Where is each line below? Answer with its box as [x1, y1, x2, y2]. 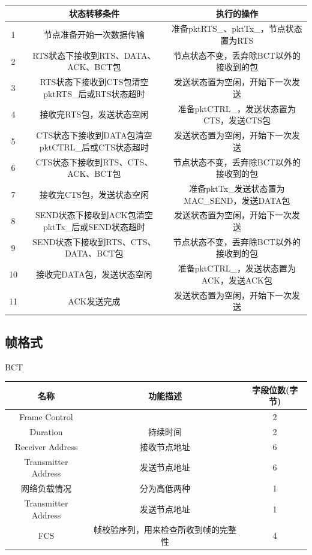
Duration [29, 425, 63, 438]
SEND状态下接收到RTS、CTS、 [32, 235, 156, 248]
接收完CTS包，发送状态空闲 [39, 188, 149, 200]
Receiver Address [14, 440, 78, 453]
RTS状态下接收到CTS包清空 [40, 76, 149, 88]
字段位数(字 [251, 383, 298, 396]
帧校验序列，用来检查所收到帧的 [94, 523, 220, 536]
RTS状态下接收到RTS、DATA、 [32, 49, 156, 61]
